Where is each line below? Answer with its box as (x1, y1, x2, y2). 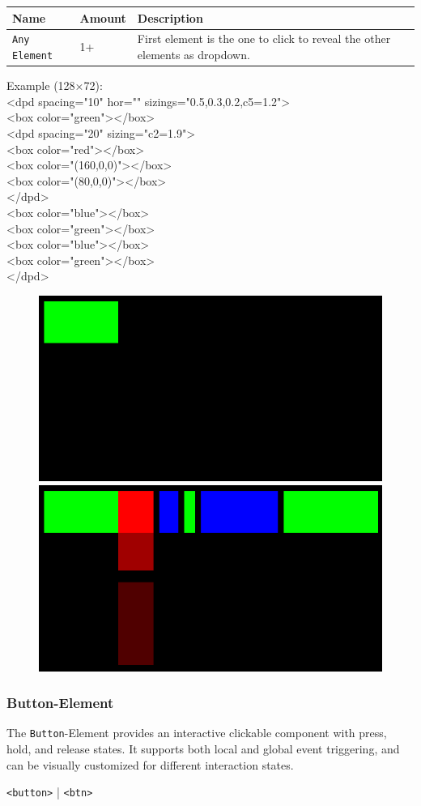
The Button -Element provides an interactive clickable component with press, (6, 724, 387, 741)
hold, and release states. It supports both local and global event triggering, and (6, 740, 400, 757)
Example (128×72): (6, 77, 103, 94)
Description (137, 9, 203, 26)
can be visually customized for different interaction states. (6, 756, 294, 773)
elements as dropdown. (137, 46, 250, 62)
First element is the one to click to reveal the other (137, 30, 391, 47)
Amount (79, 9, 126, 26)
